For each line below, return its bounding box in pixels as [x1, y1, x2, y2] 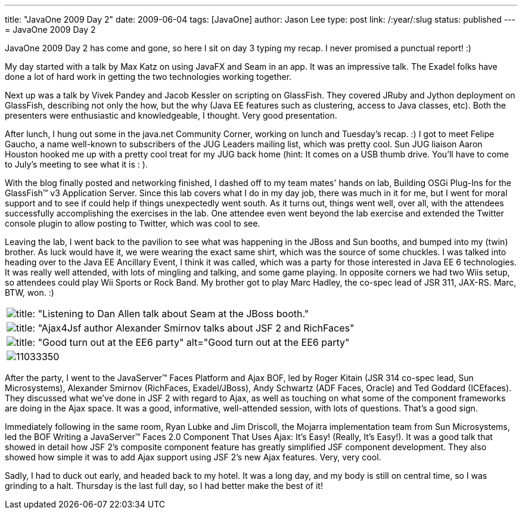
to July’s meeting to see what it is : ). [5, 159, 148, 169]
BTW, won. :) [5, 287, 54, 298]
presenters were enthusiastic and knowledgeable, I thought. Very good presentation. [5, 110, 337, 120]
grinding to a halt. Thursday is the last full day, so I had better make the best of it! [5, 481, 323, 491]
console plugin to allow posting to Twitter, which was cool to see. [5, 218, 260, 228]
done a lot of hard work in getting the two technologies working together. [5, 72, 292, 82]
